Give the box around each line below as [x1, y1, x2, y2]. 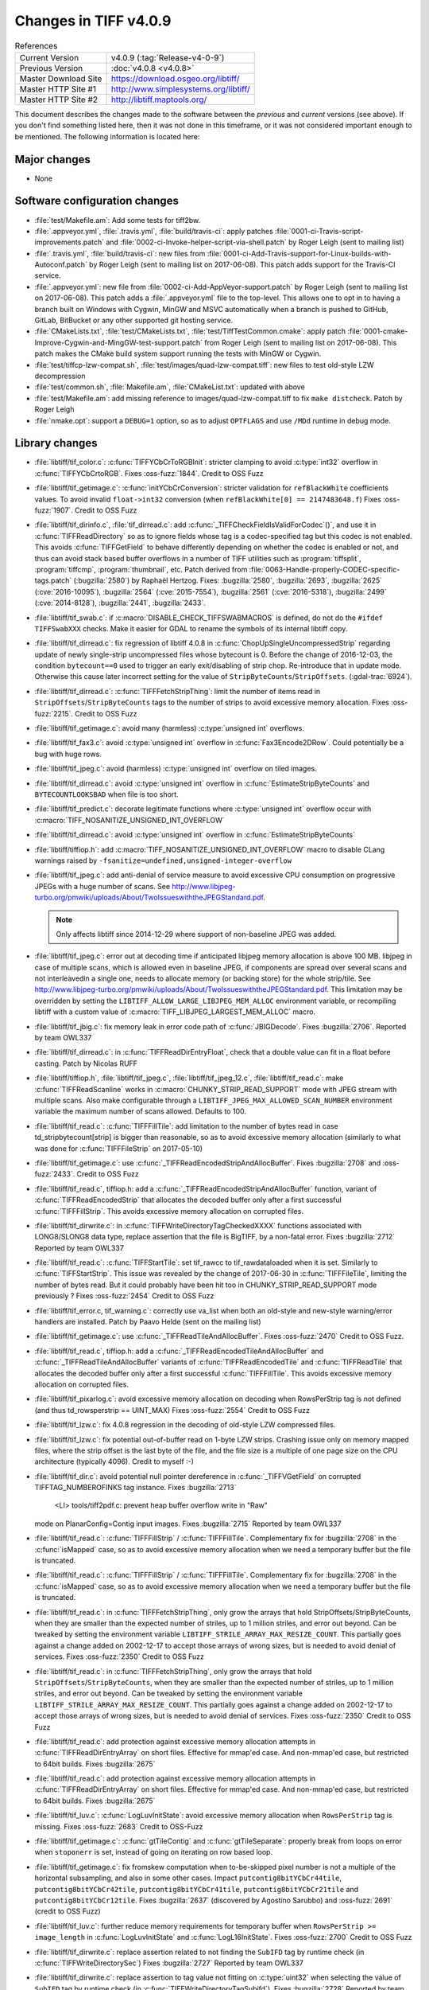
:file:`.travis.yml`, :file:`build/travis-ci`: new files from [34, 248, 206, 258]
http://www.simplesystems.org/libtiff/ [110, 84, 250, 95]
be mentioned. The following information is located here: [14, 131, 200, 141]
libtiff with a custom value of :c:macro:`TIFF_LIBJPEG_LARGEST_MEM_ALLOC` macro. [34, 1007, 316, 1016]
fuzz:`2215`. [34, 708, 74, 718]
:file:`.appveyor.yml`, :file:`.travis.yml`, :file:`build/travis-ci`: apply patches [34, 226, 273, 236]
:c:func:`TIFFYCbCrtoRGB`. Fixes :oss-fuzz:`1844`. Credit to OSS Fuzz [34, 468, 264, 478]
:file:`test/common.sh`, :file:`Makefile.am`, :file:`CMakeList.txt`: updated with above [34, 382, 305, 392]
